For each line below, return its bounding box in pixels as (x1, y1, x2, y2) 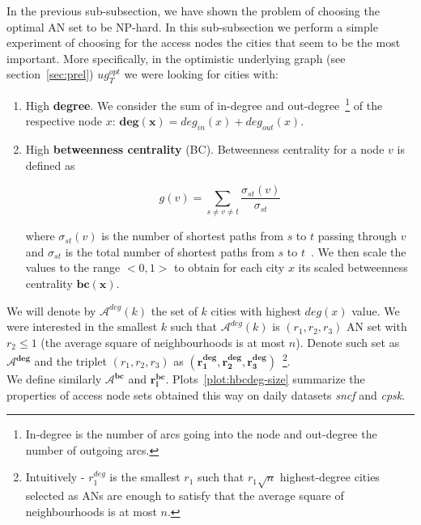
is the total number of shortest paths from (65, 243, 274, 260)
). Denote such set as (296, 333, 400, 350)
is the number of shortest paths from (101, 227, 283, 244)
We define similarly (6, 370, 102, 387)
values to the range (25, 259, 121, 276)
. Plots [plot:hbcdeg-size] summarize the (165, 370, 365, 387)
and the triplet (34, 353, 108, 370)
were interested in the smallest (6, 318, 158, 335)
